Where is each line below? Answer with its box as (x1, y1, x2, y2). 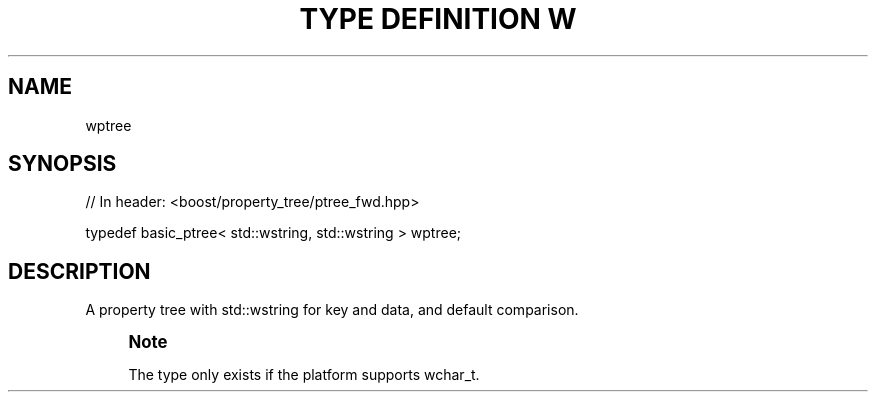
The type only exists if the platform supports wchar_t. (128, 366, 480, 384)
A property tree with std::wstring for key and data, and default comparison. (85, 301, 579, 319)
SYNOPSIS (8, 151, 117, 177)
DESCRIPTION (8, 258, 151, 284)
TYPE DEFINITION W (299, 2, 577, 36)
